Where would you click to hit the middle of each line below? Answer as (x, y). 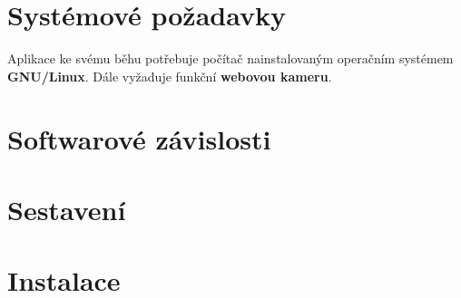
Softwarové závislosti (139, 138)
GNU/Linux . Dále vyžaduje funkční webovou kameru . (170, 76)
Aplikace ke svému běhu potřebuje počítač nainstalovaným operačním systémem (230, 58)
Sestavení (67, 209)
